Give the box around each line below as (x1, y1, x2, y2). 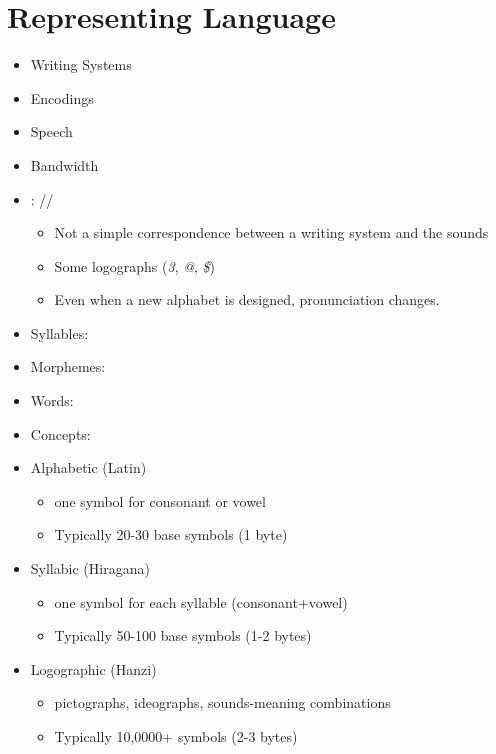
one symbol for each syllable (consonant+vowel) (54, 591, 348, 612)
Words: (30, 390, 74, 411)
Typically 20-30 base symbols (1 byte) (54, 524, 288, 545)
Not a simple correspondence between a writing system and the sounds (54, 222, 489, 243)
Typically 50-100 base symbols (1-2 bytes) (54, 625, 312, 646)
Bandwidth (30, 154, 99, 175)
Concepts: (30, 423, 91, 444)
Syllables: (30, 322, 89, 343)
